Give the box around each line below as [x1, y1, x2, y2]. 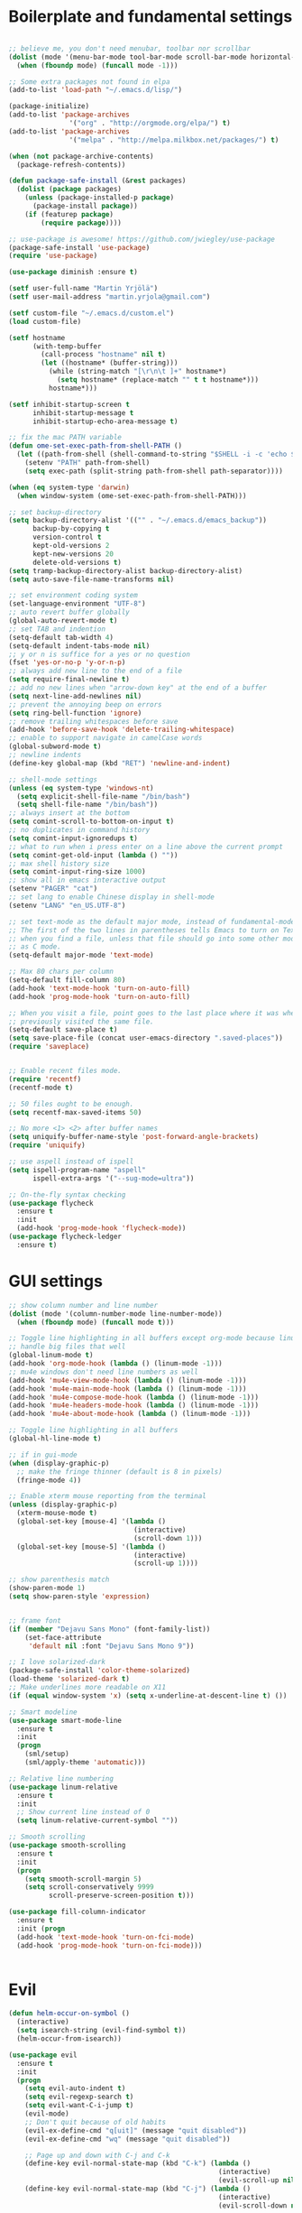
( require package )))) [41, 218, 123, 227]
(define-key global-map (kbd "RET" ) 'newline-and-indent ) [8, 758, 231, 768]
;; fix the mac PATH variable [8, 433, 123, 442]
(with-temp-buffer [32, 341, 102, 351]
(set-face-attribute [24, 1633, 102, 1642]
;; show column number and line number [8, 1301, 159, 1310]
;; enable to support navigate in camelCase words [8, 734, 203, 743]
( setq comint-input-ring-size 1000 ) [8, 867, 146, 876]
